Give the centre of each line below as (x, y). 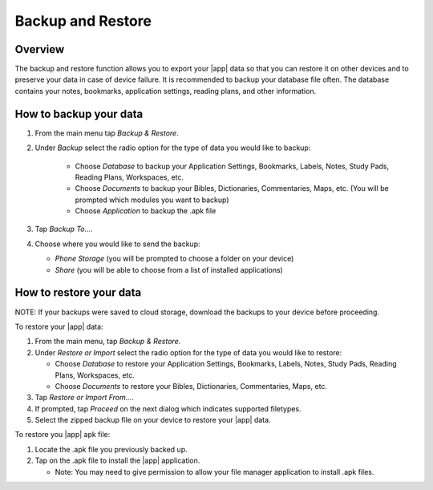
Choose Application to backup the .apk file (146, 211)
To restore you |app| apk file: (63, 435)
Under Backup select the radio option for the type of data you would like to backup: (173, 148)
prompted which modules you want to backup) (152, 200)
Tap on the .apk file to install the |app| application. (117, 460)
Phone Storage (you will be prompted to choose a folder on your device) (174, 259)
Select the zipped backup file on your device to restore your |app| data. (153, 420)
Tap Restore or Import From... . (84, 398)
